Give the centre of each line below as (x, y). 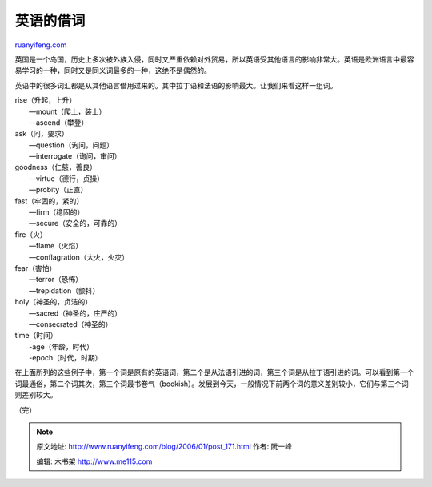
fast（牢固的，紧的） (49, 201)
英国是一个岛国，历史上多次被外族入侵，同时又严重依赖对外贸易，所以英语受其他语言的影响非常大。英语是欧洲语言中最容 (214, 59)
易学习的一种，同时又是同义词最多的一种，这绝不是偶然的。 (113, 70)
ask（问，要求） (42, 134)
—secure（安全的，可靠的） (76, 223)
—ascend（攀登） (59, 122)
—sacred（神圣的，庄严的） (76, 313)
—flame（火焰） (56, 246)
